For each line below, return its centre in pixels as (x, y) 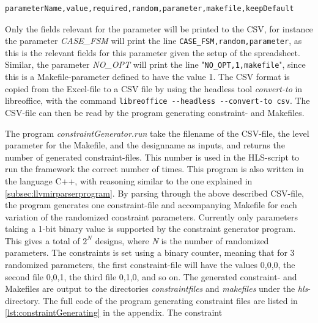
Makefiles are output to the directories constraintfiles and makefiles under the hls (157, 289)
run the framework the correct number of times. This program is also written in (154, 169)
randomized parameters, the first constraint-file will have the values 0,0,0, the (150, 265)
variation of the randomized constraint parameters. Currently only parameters (151, 216)
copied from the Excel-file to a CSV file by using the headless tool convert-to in (154, 88)
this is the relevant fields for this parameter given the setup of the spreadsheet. (153, 52)
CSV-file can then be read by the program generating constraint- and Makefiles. (155, 112)
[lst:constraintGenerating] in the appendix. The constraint (114, 312)
